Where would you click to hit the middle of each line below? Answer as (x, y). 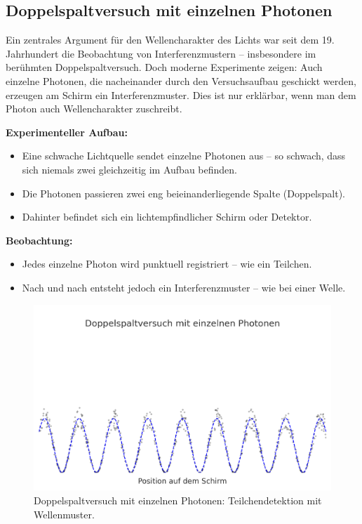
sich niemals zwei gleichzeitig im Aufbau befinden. (129, 169)
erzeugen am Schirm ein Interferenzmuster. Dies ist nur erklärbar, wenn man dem (181, 94)
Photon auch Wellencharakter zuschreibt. (94, 109)
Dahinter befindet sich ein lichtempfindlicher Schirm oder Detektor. (167, 217)
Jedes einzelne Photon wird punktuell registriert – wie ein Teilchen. (167, 264)
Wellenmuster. (64, 514)
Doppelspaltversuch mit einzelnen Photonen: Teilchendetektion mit (178, 500)
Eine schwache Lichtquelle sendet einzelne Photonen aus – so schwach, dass (184, 156)
